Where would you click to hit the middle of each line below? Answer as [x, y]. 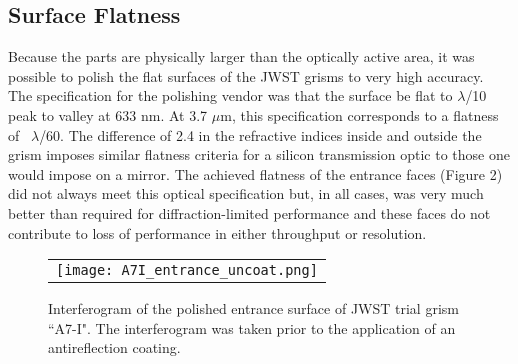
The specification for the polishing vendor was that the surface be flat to [230, 95]
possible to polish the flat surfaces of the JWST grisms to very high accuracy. [246, 75]
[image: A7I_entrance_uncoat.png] [187, 270]
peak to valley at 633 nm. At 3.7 [108, 114]
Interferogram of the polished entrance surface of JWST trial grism [253, 308]
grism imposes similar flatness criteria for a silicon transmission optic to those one [259, 154]
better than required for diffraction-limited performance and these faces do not [249, 212]
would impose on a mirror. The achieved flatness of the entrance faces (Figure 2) [255, 173]
